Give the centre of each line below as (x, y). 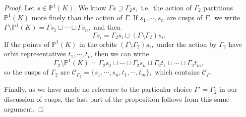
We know (92, 7)
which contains (177, 72)
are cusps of (184, 17)
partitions (218, 7)
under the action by (187, 44)
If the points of (27, 44)
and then (107, 27)
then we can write (122, 54)
